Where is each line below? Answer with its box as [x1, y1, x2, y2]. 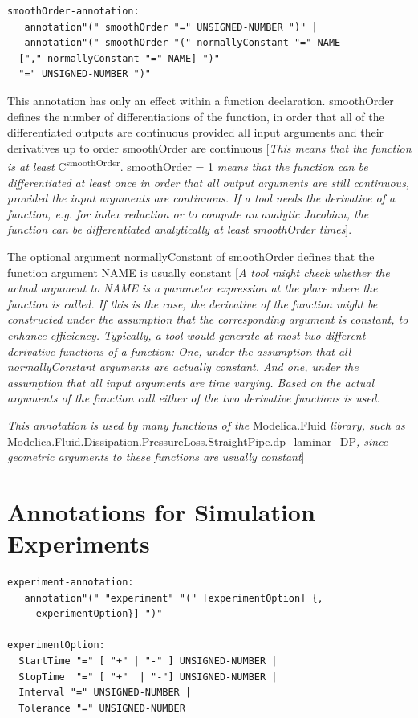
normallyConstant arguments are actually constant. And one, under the [7, 358, 359, 375]
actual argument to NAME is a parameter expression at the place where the [7, 279, 378, 296]
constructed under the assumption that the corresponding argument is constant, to [7, 311, 408, 328]
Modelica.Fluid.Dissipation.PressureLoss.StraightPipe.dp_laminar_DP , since [7, 432, 388, 449]
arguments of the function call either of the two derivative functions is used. [7, 390, 380, 406]
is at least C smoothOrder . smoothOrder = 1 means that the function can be [7, 156, 368, 174]
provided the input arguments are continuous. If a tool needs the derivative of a [7, 190, 396, 206]
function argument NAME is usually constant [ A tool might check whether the [7, 263, 390, 280]
